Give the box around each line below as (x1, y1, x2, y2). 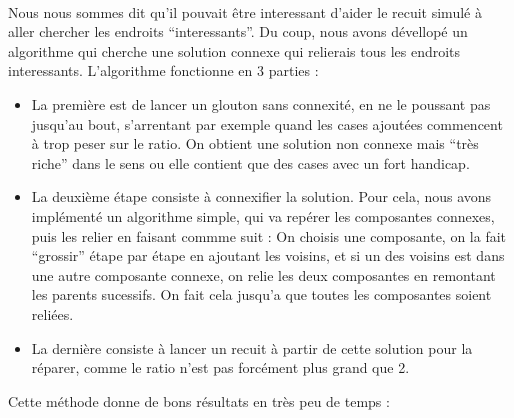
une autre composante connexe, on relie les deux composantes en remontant (31, 264, 496, 285)
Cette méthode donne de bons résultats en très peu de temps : (8, 390, 390, 411)
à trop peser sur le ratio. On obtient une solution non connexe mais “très (31, 133, 479, 154)
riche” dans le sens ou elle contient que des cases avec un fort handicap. (31, 152, 470, 173)
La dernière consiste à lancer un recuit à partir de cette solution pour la (31, 337, 473, 358)
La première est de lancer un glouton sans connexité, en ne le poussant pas (31, 93, 491, 114)
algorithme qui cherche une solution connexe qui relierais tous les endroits (8, 40, 461, 61)
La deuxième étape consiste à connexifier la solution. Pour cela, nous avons (31, 186, 492, 207)
